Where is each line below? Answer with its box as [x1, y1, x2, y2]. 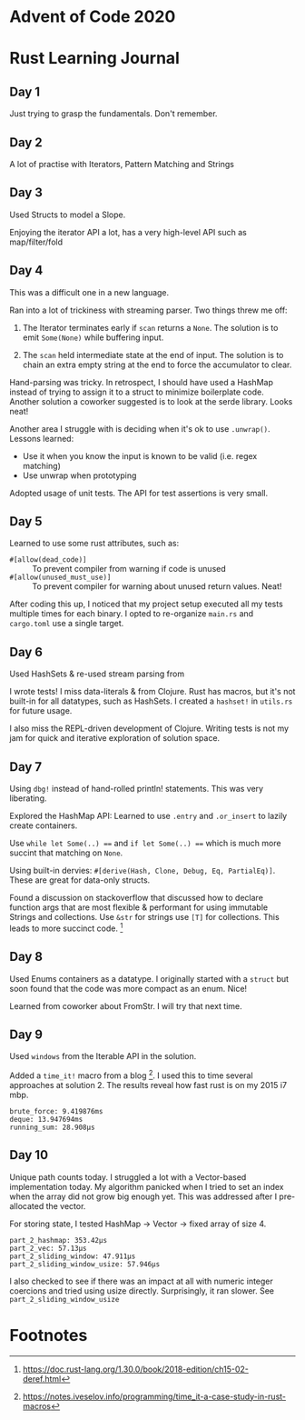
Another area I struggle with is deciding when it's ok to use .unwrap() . [9, 423, 271, 434]
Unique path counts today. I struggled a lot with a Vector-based [9, 1171, 247, 1183]
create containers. [9, 820, 78, 831]
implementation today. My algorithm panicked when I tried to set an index [9, 1181, 284, 1192]
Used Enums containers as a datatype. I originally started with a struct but [9, 973, 289, 984]
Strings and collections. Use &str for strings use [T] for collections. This [9, 912, 280, 923]
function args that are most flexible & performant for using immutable [9, 902, 269, 913]
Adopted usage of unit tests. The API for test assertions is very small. [9, 487, 269, 498]
